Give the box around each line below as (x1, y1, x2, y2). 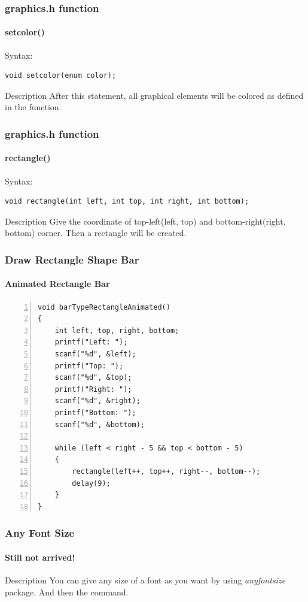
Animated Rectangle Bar (5, 277, 110, 290)
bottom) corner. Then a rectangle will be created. (5, 226, 187, 239)
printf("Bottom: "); (54, 409, 136, 418)
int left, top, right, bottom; (54, 326, 179, 335)
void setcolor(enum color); (5, 71, 117, 80)
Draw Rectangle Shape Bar (5, 252, 139, 267)
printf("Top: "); (54, 361, 124, 370)
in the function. (5, 101, 62, 113)
